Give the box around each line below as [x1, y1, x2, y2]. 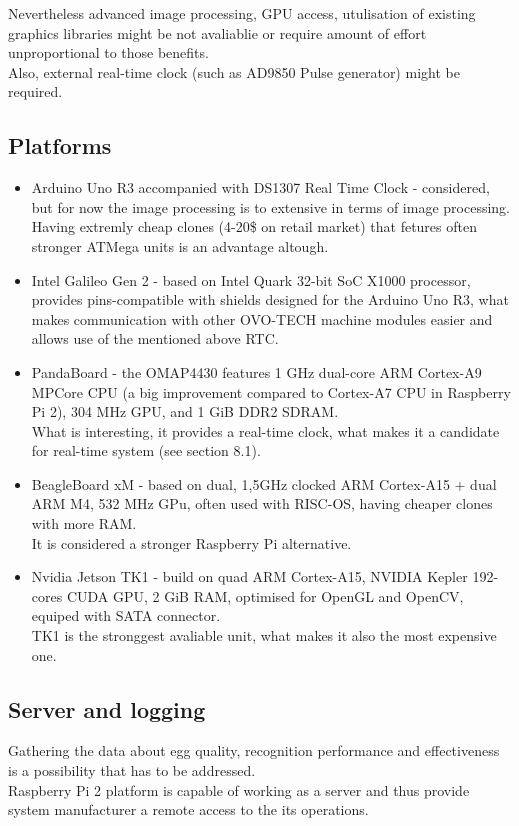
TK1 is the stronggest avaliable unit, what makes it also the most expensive [31, 625, 497, 646]
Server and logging [8, 693, 206, 724]
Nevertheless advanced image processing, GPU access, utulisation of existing [8, 3, 476, 23]
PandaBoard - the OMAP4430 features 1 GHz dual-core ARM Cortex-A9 [31, 361, 482, 382]
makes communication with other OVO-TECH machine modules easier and [31, 308, 493, 329]
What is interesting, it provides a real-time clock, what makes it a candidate [31, 420, 500, 441]
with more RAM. [31, 513, 137, 534]
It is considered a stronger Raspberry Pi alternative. [31, 532, 352, 553]
